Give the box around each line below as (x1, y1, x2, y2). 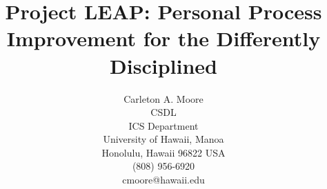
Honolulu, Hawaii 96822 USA (101, 145, 226, 159)
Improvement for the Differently (6, 24, 321, 52)
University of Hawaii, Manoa (103, 132, 224, 146)
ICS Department (128, 118, 199, 132)
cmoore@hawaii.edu (122, 172, 205, 187)
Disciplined (110, 51, 217, 79)
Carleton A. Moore (123, 91, 204, 106)
